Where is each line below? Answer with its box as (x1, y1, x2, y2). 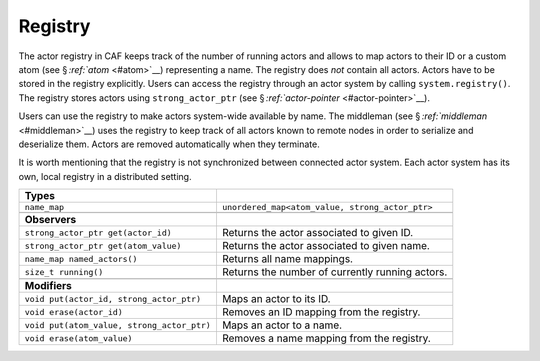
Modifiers (24, 279, 72, 293)
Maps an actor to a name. (221, 318, 343, 332)
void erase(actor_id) (24, 306, 124, 317)
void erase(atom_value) (24, 333, 133, 344)
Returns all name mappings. (221, 252, 354, 266)
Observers (24, 213, 77, 227)
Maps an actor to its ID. (221, 292, 331, 306)
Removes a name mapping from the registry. (221, 331, 432, 345)
